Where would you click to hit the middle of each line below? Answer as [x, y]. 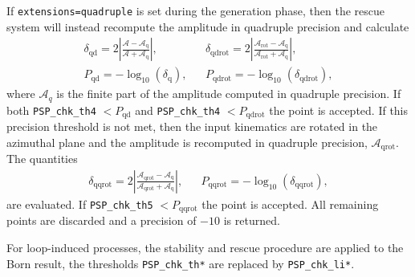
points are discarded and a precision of [102, 220]
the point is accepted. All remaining [290, 204]
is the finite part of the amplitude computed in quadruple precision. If [229, 94]
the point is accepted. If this [339, 110]
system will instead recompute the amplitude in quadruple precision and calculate [208, 26]
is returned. [252, 220]
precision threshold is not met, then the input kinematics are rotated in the [192, 126]
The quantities [42, 159]
